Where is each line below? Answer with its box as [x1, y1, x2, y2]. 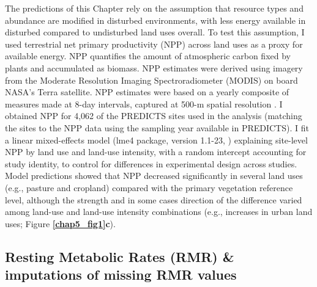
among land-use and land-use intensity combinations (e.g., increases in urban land [5, 205, 313, 218]
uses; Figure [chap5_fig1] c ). [5, 217, 116, 230]
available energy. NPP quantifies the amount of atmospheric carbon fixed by [5, 49, 291, 62]
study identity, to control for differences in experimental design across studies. [5, 157, 297, 170]
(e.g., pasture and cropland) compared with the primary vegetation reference [5, 181, 293, 194]
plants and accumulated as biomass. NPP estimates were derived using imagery [5, 61, 303, 74]
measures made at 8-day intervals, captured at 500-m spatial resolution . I [5, 97, 283, 110]
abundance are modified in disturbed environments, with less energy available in [5, 13, 306, 26]
